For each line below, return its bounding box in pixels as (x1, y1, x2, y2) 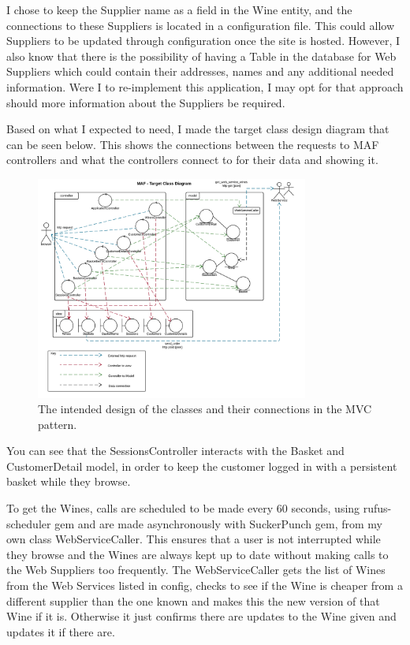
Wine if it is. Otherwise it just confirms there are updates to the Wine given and (6, 608, 397, 624)
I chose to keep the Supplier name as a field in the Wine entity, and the (6, 2, 352, 17)
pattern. (38, 416, 77, 432)
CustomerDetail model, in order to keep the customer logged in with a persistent (6, 457, 397, 474)
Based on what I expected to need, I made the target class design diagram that (6, 121, 389, 137)
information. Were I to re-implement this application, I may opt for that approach (6, 78, 404, 95)
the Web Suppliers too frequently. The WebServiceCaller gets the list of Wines (6, 561, 386, 578)
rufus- (363, 500, 392, 516)
